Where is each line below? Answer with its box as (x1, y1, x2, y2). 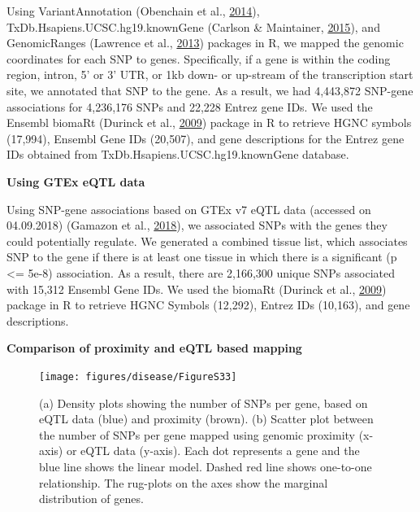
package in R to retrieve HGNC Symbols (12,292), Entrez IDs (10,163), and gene (6, 296, 410, 313)
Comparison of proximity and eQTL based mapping (6, 339, 302, 357)
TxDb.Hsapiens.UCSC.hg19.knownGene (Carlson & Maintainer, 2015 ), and (6, 18, 380, 35)
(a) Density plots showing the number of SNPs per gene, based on (39, 394, 368, 411)
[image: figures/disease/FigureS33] (39, 370, 237, 383)
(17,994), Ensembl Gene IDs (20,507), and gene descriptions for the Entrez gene (6, 129, 405, 147)
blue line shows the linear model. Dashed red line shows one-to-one (39, 457, 372, 475)
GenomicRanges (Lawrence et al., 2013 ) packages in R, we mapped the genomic (6, 34, 404, 51)
